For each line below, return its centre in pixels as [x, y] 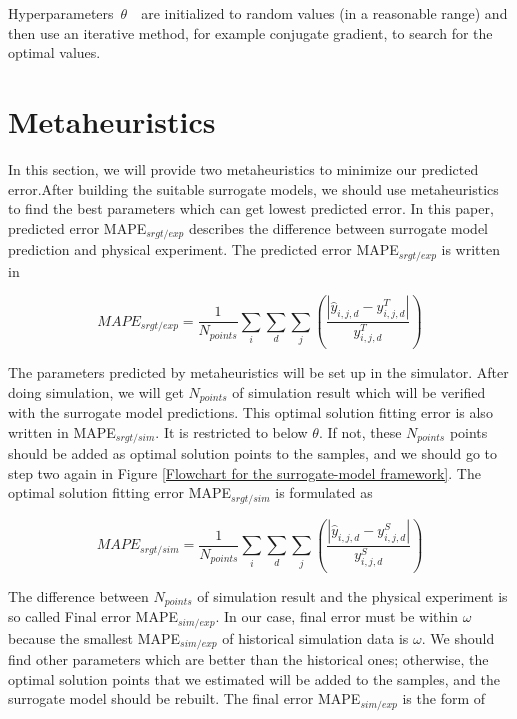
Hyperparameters [61, 13]
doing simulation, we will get [96, 391]
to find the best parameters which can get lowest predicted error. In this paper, [251, 208]
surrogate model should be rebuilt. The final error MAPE [184, 698]
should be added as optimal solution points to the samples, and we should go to [252, 453]
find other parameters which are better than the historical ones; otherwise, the [248, 659]
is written [470, 249]
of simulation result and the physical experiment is [352, 595]
